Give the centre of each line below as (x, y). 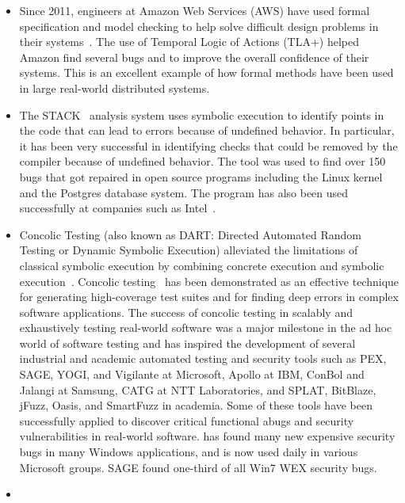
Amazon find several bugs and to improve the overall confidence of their (194, 57)
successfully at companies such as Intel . (118, 208)
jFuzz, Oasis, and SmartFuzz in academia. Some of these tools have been (196, 405)
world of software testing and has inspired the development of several (187, 343)
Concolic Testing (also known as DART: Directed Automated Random (190, 234)
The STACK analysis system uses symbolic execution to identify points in (202, 114)
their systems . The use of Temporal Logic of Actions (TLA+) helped (189, 42)
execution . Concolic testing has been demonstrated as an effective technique (209, 281)
